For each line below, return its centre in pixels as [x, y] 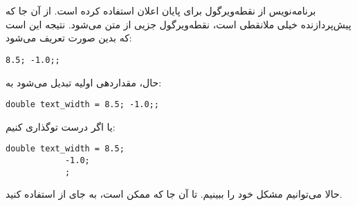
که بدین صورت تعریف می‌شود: [69, 38]
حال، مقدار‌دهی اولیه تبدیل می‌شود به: [84, 82]
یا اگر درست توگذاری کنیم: [61, 126]
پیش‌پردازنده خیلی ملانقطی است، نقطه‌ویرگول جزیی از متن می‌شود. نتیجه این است [178, 24]
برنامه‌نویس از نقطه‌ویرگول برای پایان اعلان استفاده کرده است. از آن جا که [161, 11]
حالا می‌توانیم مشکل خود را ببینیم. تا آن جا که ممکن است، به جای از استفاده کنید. [174, 194]
